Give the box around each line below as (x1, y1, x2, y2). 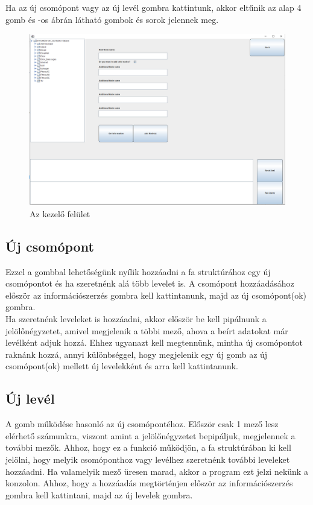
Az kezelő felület (30, 207, 90, 220)
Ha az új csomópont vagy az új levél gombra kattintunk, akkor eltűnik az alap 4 (5, 1, 302, 13)
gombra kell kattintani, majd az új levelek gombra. (5, 488, 193, 501)
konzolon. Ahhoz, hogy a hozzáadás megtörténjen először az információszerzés (5, 477, 293, 489)
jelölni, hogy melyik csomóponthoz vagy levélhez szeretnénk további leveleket (5, 453, 290, 465)
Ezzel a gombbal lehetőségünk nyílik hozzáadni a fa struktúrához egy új (5, 265, 271, 278)
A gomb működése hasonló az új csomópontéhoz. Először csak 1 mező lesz (5, 418, 279, 430)
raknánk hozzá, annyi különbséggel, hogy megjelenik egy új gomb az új (5, 348, 268, 360)
